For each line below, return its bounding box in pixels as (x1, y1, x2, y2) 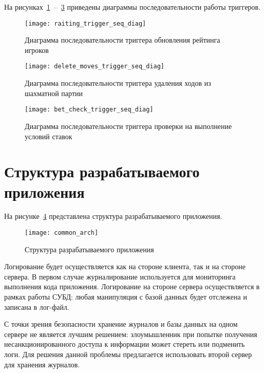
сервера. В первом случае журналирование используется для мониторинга (4, 271, 236, 282)
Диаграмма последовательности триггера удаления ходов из (25, 78, 211, 88)
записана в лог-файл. (4, 301, 69, 312)
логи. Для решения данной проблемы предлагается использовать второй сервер (4, 349, 252, 360)
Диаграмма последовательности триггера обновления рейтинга (25, 34, 220, 45)
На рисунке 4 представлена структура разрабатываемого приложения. (4, 211, 222, 221)
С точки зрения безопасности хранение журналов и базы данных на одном (4, 319, 238, 329)
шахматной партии (25, 87, 83, 98)
